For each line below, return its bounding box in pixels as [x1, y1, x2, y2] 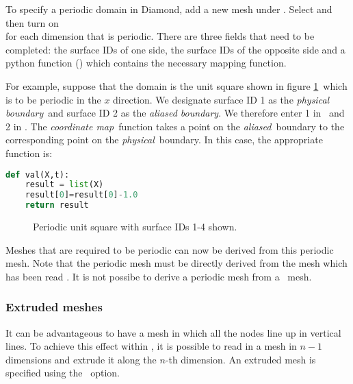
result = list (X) [25, 180, 104, 190]
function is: [5, 145, 53, 160]
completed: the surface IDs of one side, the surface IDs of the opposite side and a [5, 42, 345, 56]
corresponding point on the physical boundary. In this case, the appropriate [5, 132, 323, 147]
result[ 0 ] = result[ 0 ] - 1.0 [25, 190, 138, 200]
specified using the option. [5, 365, 120, 380]
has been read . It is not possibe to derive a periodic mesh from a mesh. [5, 269, 312, 283]
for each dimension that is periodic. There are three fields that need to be [5, 29, 315, 43]
